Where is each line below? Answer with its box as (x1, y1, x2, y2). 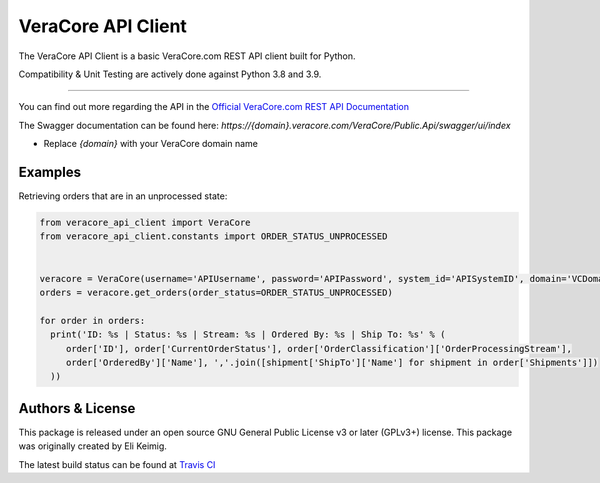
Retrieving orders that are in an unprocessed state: (18, 190, 228, 202)
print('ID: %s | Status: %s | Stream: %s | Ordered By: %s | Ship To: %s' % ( (50, 329, 446, 340)
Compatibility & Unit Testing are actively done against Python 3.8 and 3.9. (18, 68, 322, 80)
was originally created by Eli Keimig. (18, 440, 167, 452)
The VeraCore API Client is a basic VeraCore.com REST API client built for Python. (18, 50, 356, 62)
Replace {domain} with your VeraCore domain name (43, 138, 259, 150)
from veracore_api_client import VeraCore (39, 217, 251, 228)
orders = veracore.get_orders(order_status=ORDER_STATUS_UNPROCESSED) (39, 286, 394, 298)
